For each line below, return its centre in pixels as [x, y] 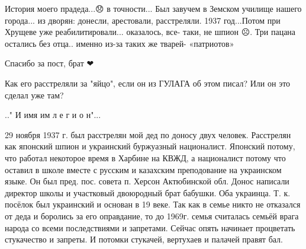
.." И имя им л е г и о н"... [53, 115]
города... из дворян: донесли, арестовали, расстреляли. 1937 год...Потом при [143, 20]
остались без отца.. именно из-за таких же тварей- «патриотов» [120, 43]
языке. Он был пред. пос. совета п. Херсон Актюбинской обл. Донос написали [147, 181]
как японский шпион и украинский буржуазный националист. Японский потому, [150, 146]
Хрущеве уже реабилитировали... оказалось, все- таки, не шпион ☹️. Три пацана [150, 32]
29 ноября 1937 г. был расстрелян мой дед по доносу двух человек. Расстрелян [148, 134]
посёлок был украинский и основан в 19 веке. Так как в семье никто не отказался [153, 204]
